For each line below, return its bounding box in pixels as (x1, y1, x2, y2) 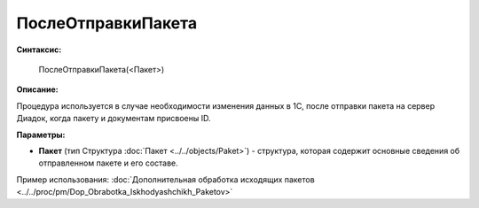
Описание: (16, 84, 59, 95)
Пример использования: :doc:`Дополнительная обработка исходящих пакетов (16, 173, 315, 185)
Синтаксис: (16, 44, 62, 55)
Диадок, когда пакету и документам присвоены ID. (16, 113, 212, 124)
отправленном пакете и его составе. (38, 158, 179, 168)
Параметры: (16, 129, 66, 140)
